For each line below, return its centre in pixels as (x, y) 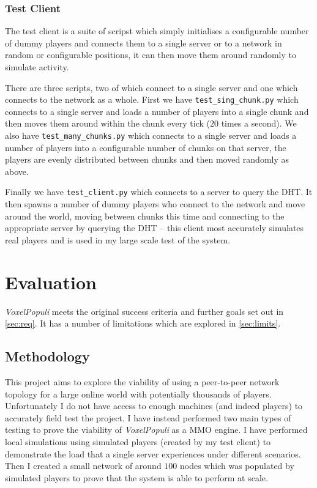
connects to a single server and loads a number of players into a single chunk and (157, 111)
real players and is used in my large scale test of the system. (118, 239)
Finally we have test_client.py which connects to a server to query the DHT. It (159, 192)
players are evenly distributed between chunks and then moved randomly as (147, 159)
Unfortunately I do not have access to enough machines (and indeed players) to (154, 406)
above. (17, 171)
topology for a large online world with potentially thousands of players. (138, 394)
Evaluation (51, 282)
